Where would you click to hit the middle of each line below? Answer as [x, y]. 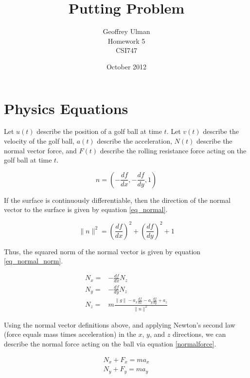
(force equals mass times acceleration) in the [70, 334]
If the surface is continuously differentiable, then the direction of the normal [117, 200]
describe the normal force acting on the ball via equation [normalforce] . [110, 344]
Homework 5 [126, 41]
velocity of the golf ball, [39, 141]
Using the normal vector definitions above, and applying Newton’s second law [120, 324]
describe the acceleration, [134, 141]
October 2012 [126, 66]
